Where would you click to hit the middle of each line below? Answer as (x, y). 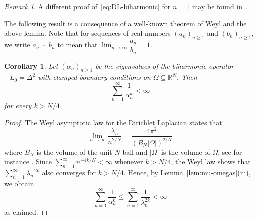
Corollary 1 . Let (31, 66)
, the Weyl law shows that (211, 161)
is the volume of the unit (74, 151)
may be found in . (220, 6)
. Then (187, 77)
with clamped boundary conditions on (94, 77)
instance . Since (28, 161)
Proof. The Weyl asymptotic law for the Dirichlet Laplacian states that (113, 122)
